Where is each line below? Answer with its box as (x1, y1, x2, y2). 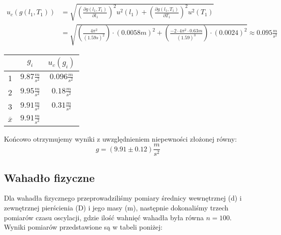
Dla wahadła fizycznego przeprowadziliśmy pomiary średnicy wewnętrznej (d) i (4, 193, 242, 203)
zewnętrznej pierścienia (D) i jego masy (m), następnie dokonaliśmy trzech (4, 203, 228, 213)
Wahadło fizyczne (4, 170, 95, 185)
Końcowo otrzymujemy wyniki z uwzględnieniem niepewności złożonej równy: (4, 133, 237, 144)
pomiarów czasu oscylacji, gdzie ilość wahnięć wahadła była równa (4, 212, 204, 222)
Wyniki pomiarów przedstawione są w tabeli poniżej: (4, 222, 163, 232)
